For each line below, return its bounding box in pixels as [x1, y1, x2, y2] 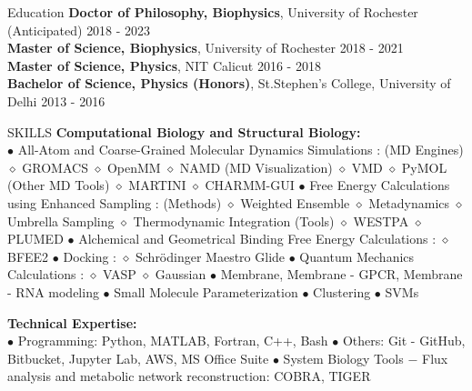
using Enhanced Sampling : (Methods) [7, 193, 222, 212]
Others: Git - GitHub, [342, 331, 466, 350]
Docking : [63, 246, 116, 266]
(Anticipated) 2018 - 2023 [7, 20, 151, 39]
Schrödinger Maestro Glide [135, 246, 286, 266]
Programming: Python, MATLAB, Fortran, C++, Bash [17, 331, 328, 350]
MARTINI [128, 175, 186, 195]
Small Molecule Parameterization [114, 282, 298, 301]
